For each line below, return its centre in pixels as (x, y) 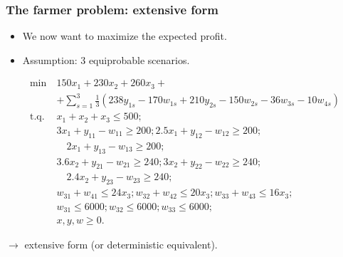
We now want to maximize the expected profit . (125, 36)
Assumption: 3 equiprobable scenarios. (106, 59)
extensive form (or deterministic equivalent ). (121, 245)
